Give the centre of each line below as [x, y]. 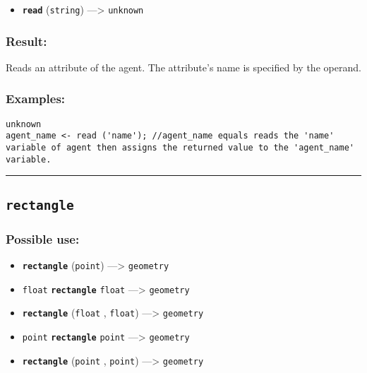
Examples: [36, 99]
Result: [26, 41]
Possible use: [43, 238]
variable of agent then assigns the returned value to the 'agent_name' [180, 148]
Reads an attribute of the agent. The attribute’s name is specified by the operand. [183, 67]
